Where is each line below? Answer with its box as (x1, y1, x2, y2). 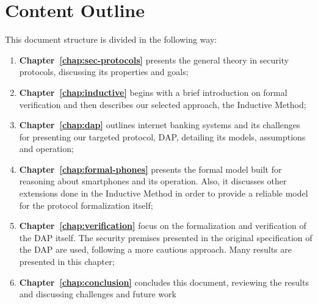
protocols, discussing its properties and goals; (19, 65, 189, 78)
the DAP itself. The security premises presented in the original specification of (19, 231, 313, 244)
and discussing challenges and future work (19, 288, 176, 300)
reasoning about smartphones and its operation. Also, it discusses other (19, 175, 287, 187)
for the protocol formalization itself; (19, 198, 153, 211)
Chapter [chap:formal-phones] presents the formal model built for (19, 162, 282, 175)
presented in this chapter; (19, 255, 115, 268)
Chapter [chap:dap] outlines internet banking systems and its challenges (19, 118, 300, 131)
